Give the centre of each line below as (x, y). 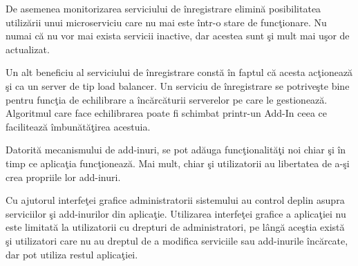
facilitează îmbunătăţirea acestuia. (78, 126)
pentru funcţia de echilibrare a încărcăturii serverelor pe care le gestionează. (167, 99)
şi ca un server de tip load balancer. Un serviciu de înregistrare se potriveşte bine (178, 85)
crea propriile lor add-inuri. (63, 177)
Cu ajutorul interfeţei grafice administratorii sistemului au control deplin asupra (175, 200)
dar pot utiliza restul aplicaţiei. (72, 254)
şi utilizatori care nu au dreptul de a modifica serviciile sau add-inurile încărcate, (177, 240)
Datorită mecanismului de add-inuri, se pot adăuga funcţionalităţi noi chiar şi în (176, 150)
